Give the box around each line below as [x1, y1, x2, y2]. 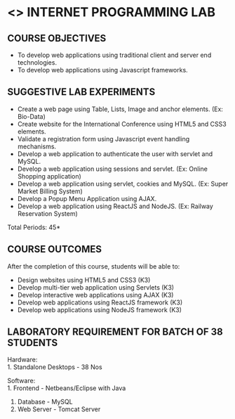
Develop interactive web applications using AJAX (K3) [17, 290, 174, 299]
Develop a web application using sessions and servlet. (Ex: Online [17, 165, 208, 173]
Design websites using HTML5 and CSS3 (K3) [17, 276, 151, 284]
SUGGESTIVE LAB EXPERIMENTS [7, 86, 156, 98]
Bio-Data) [17, 112, 46, 120]
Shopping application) [17, 172, 82, 180]
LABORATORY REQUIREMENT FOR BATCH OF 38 [7, 326, 223, 338]
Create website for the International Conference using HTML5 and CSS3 [17, 120, 227, 128]
